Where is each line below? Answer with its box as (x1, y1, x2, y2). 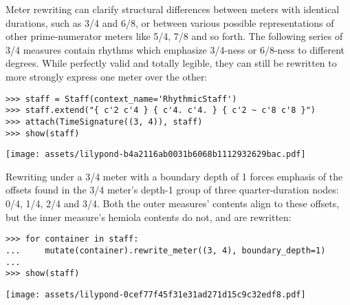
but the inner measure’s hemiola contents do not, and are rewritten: (6, 209, 292, 224)
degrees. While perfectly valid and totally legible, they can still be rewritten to (6, 56, 337, 70)
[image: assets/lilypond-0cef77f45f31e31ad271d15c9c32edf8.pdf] (6, 289, 306, 299)
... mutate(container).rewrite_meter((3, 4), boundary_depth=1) (6, 245, 326, 255)
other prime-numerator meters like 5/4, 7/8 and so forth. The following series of (6, 29, 343, 43)
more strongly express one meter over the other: (6, 69, 208, 83)
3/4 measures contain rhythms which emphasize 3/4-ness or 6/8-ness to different (6, 42, 345, 56)
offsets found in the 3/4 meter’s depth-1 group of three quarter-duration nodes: (6, 182, 339, 197)
